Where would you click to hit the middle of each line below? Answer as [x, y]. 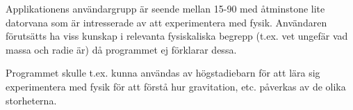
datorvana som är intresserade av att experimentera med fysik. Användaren [166, 22]
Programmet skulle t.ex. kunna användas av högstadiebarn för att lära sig [163, 73]
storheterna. [31, 100]
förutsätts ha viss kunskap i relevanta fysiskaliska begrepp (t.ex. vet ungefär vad [177, 36]
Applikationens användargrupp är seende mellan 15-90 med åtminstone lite [165, 8]
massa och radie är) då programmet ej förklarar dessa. [121, 49]
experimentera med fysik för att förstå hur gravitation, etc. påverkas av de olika [176, 86]
